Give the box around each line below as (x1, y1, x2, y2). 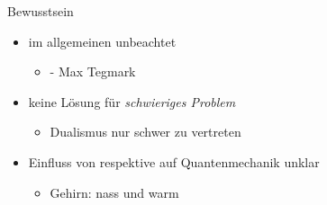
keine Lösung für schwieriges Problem (28, 92, 236, 111)
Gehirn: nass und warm (50, 183, 179, 201)
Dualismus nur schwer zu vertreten (50, 122, 241, 141)
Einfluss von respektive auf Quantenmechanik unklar (28, 152, 320, 171)
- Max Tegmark (50, 62, 136, 81)
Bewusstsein (7, 2, 74, 20)
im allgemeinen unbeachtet (28, 31, 177, 50)
